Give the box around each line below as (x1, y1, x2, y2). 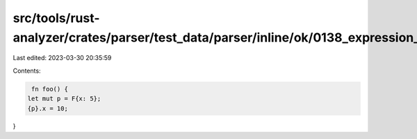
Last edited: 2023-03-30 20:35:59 (13, 54, 112, 62)
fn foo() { (31, 85, 69, 93)
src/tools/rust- (13, 10, 100, 26)
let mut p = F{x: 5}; (27, 95, 101, 103)
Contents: (13, 66, 41, 75)
